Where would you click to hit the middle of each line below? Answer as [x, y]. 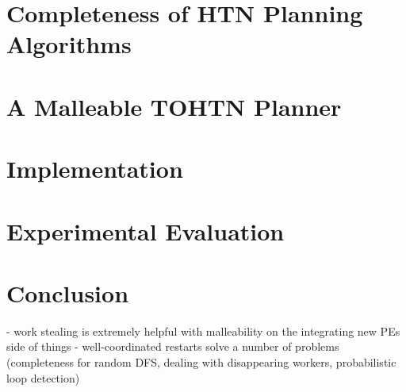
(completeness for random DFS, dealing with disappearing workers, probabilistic [201, 362]
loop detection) [43, 377]
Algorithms [69, 44]
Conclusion [68, 292]
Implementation [95, 169]
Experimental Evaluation [146, 231]
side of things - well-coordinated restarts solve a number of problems [173, 346]
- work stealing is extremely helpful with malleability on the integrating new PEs [203, 331]
